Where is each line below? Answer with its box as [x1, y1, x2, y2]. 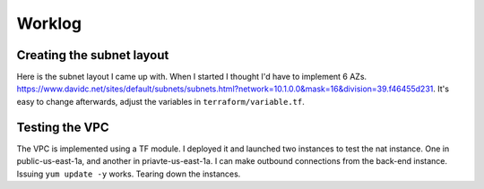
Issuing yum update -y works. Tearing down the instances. [16, 168, 241, 179]
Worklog [16, 13, 82, 33]
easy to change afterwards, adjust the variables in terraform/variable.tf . [16, 96, 305, 107]
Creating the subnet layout [16, 47, 169, 63]
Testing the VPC [16, 119, 109, 134]
